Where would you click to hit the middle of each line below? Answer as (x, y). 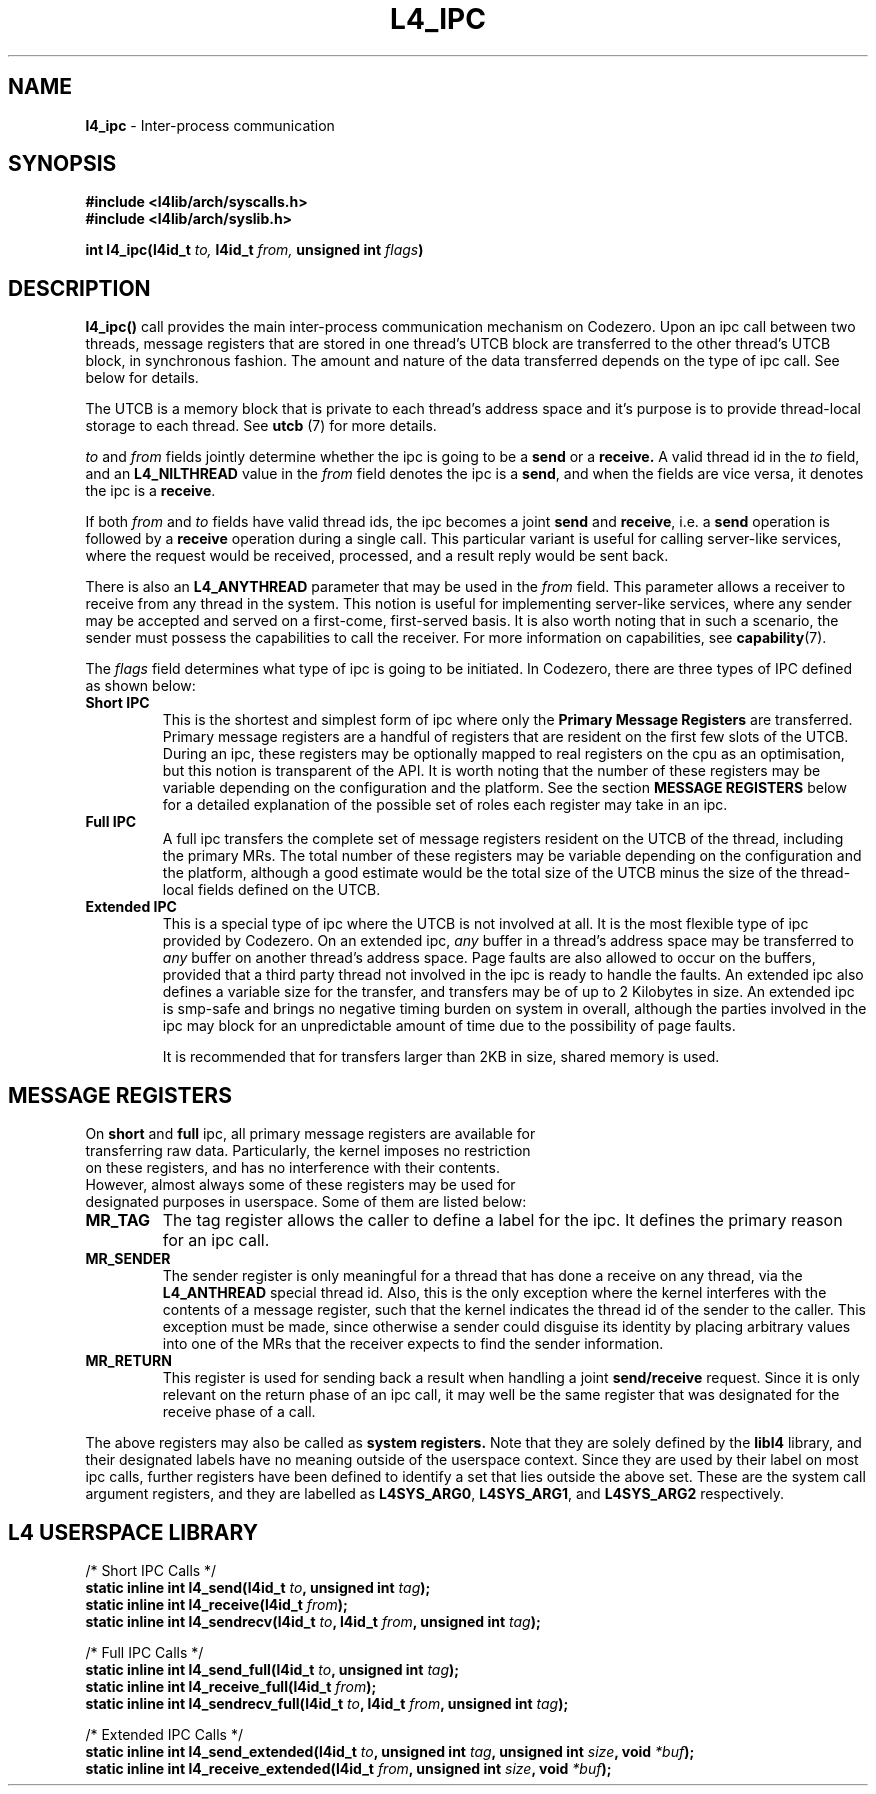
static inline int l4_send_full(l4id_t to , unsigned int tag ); (272, 1669)
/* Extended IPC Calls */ (164, 1734)
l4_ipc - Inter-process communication (210, 125)
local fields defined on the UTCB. (271, 890)
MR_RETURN (128, 1361)
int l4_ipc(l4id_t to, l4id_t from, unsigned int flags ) (254, 250)
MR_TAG (118, 1220)
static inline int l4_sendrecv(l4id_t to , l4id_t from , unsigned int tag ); (313, 1621)
